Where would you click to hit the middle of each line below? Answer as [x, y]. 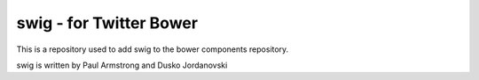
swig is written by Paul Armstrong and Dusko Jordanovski [122, 65]
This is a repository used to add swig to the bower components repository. [153, 49]
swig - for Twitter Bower [107, 23]
